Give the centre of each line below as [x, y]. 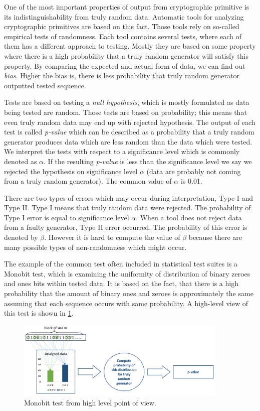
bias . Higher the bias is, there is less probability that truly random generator [122, 76]
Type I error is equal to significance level [67, 217]
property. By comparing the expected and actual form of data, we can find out [125, 65]
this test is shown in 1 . [39, 313]
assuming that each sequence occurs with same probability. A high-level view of [126, 303]
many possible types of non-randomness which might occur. [95, 247]
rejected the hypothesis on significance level [71, 171]
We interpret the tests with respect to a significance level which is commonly [122, 151]
